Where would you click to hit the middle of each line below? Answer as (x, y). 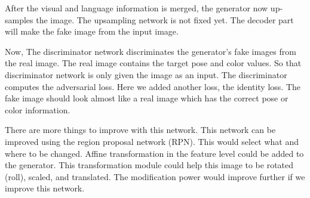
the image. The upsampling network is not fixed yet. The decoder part (165, 19)
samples (19, 19)
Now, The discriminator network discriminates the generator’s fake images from (151, 51)
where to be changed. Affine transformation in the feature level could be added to (154, 153)
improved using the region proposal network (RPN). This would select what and (152, 141)
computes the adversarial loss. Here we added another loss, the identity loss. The (153, 86)
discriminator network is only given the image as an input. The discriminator (146, 74)
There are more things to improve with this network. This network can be (140, 130)
